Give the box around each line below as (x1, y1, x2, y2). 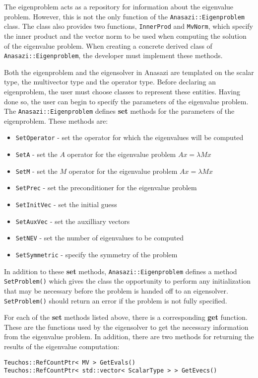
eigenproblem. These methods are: (4, 115, 108, 126)
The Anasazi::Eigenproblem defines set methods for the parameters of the (4, 106, 235, 116)
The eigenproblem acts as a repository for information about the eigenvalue (4, 1, 234, 11)
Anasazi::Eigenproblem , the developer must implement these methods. (4, 50, 223, 61)
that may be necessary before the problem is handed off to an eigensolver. (4, 285, 228, 296)
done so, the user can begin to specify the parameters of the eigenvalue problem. (4, 96, 249, 106)
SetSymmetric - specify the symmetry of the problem (15, 249, 178, 259)
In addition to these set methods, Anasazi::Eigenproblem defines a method (4, 266, 237, 276)
